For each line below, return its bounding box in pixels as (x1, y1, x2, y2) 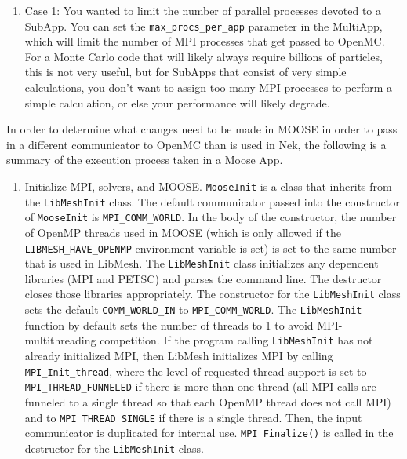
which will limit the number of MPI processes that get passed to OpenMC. (24, 33, 385, 49)
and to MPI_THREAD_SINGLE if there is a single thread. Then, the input (24, 409, 362, 425)
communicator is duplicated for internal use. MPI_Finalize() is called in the (24, 424, 394, 441)
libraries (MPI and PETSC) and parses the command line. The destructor (24, 270, 382, 286)
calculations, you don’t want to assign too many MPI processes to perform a (24, 79, 392, 96)
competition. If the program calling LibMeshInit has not (100, 332, 373, 348)
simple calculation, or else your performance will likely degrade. (24, 94, 330, 111)
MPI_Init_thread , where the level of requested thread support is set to (24, 362, 367, 379)
